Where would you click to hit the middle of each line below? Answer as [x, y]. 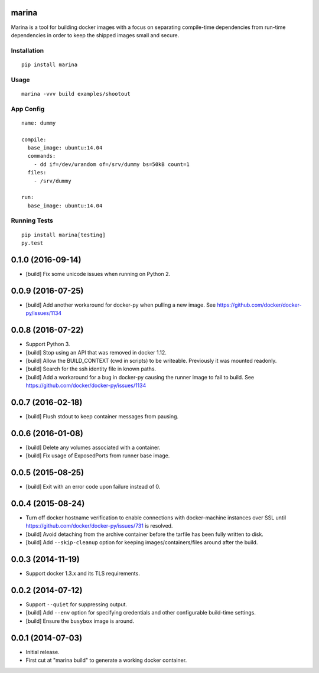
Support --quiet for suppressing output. [76, 604]
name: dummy [39, 123]
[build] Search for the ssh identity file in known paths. [91, 369]
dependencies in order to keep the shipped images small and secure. [95, 35]
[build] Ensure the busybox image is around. [80, 621]
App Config [28, 109]
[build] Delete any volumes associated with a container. [93, 447]
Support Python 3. [48, 344]
